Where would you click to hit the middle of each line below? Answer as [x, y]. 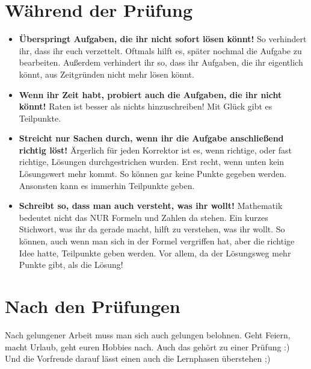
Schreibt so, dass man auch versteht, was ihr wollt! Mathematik [151, 206]
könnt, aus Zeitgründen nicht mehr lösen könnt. [106, 74]
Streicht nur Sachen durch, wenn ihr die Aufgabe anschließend [151, 138]
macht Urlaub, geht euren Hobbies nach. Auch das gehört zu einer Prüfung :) [147, 346]
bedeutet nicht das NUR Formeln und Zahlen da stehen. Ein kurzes [143, 217]
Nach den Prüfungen [93, 306]
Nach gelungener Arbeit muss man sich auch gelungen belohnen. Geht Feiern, [148, 334]
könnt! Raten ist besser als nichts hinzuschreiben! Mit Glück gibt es [146, 106]
